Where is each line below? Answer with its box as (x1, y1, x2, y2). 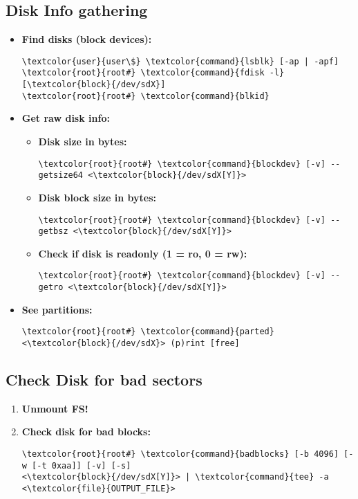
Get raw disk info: (21, 111, 110, 125)
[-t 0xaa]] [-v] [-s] (32, 460, 131, 471)
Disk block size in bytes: (38, 190, 157, 204)
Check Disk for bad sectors (6, 369, 202, 390)
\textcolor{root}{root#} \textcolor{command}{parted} (21, 327, 274, 337)
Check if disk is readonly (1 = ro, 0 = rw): (38, 246, 247, 260)
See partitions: (21, 302, 93, 316)
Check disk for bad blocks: (21, 424, 151, 439)
